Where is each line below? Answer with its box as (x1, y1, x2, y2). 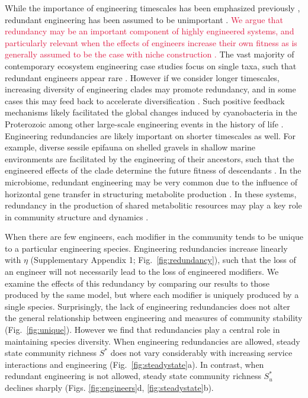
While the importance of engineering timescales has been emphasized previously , (5, 2, 300, 14)
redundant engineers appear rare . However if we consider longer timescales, (5, 71, 280, 84)
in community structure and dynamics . (5, 210, 149, 223)
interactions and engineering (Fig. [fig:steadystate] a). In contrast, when (5, 358, 264, 370)
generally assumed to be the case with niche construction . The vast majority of (5, 48, 294, 60)
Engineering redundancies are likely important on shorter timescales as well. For (5, 129, 296, 142)
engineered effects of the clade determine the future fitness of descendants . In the (5, 164, 301, 176)
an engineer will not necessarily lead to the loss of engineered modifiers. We (5, 265, 279, 278)
